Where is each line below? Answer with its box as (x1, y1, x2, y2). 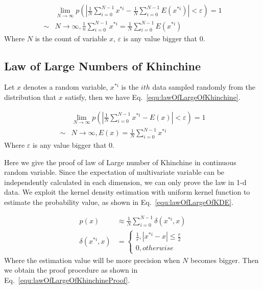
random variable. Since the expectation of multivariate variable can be (4, 167, 225, 177)
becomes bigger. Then (190, 254, 259, 265)
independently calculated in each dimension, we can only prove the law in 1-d (4, 176, 247, 187)
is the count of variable (35, 33, 107, 43)
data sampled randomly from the (152, 82, 256, 92)
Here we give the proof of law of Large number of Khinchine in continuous (4, 156, 236, 167)
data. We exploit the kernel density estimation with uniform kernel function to (4, 187, 250, 197)
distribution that (4, 91, 57, 102)
